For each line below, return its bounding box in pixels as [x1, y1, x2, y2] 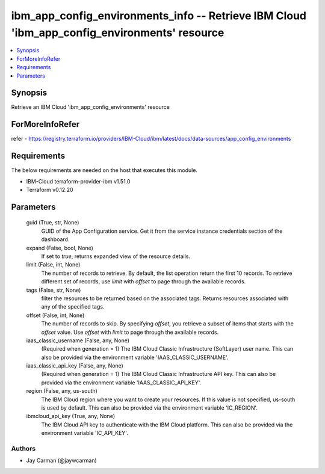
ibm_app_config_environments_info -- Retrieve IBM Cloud [11, 9, 307, 22]
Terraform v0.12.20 [26, 186, 73, 194]
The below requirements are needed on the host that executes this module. [11, 167, 198, 174]
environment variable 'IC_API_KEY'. [41, 429, 129, 437]
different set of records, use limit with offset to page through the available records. [41, 278, 246, 285]
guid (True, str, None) [26, 219, 79, 226]
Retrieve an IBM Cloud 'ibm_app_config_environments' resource [11, 103, 170, 111]
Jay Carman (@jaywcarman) [26, 457, 97, 464]
